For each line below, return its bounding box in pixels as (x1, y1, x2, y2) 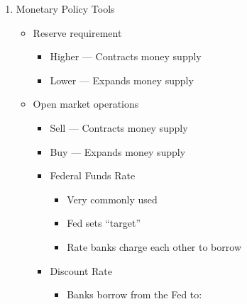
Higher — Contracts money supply (50, 49, 202, 64)
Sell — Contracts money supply (50, 120, 188, 135)
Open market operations (33, 96, 139, 111)
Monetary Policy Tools (16, 1, 115, 16)
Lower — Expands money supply (50, 72, 194, 87)
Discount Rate (50, 263, 112, 278)
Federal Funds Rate (50, 168, 136, 183)
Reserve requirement (33, 25, 122, 40)
